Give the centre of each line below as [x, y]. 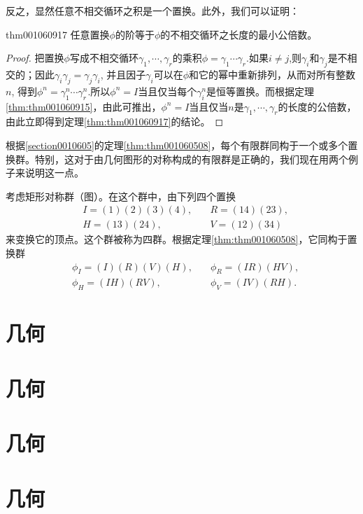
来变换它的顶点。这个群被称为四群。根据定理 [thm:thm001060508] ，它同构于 [177, 239]
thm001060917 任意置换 [58, 34]
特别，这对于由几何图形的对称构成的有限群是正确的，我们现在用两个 [191, 159]
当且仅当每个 [168, 91]
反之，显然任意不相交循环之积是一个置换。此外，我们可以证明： [152, 11]
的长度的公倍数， [317, 106]
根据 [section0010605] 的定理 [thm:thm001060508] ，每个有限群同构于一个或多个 [177, 145]
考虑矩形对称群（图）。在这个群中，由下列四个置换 [121, 196]
